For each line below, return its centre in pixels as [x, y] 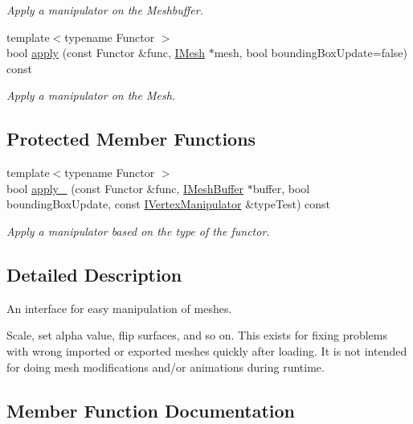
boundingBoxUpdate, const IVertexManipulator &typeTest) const [169, 204]
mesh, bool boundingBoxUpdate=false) [311, 53]
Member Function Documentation [151, 410]
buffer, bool [281, 188]
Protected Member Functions [131, 139]
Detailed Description [94, 274]
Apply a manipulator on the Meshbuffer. [105, 10]
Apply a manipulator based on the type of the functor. [138, 231]
